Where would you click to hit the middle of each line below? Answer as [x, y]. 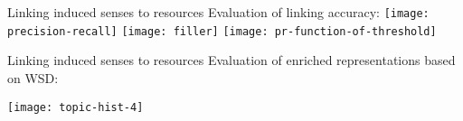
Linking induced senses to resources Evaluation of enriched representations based [231, 60]
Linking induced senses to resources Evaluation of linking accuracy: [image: [218, 12]
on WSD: [33, 77]
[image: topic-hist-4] [76, 107]
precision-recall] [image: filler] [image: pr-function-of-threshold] [222, 31]
